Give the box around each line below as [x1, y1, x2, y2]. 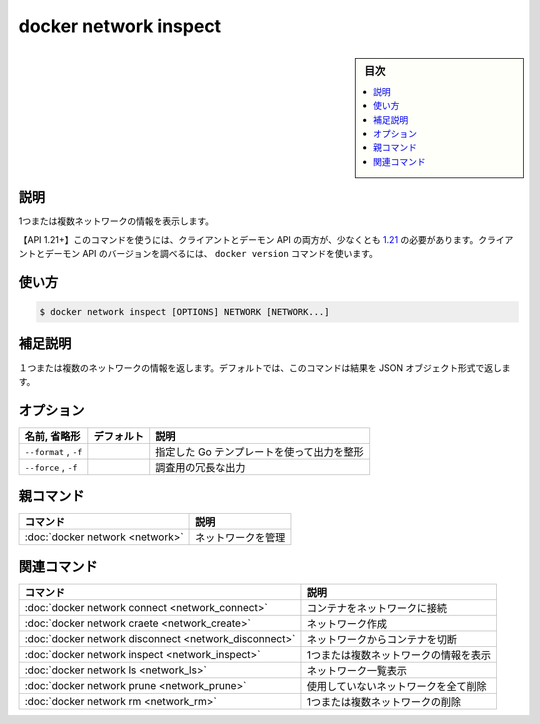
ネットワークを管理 [195, 531, 286, 545]
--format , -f [24, 444, 83, 458]
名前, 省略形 [24, 429, 81, 443]
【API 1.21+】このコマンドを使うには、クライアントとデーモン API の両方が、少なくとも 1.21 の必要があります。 [18, 233, 479, 245]
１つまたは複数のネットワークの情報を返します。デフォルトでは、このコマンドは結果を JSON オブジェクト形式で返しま [18, 361, 511, 374]
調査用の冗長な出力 [155, 460, 246, 474]
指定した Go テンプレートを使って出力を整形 [155, 445, 364, 459]
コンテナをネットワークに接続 [306, 601, 447, 615]
